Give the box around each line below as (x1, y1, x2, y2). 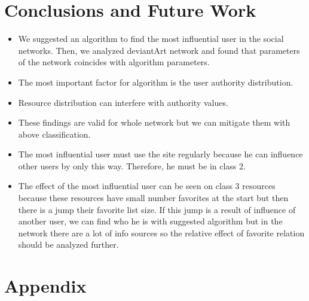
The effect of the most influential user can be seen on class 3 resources (18, 180, 276, 192)
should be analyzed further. (18, 238, 119, 251)
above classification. (18, 127, 91, 140)
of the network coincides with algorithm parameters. (18, 56, 210, 68)
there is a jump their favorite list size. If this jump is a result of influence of (18, 203, 296, 215)
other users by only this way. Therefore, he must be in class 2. (18, 159, 246, 172)
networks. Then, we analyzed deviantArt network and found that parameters (18, 44, 300, 56)
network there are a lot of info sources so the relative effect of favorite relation (18, 226, 305, 239)
